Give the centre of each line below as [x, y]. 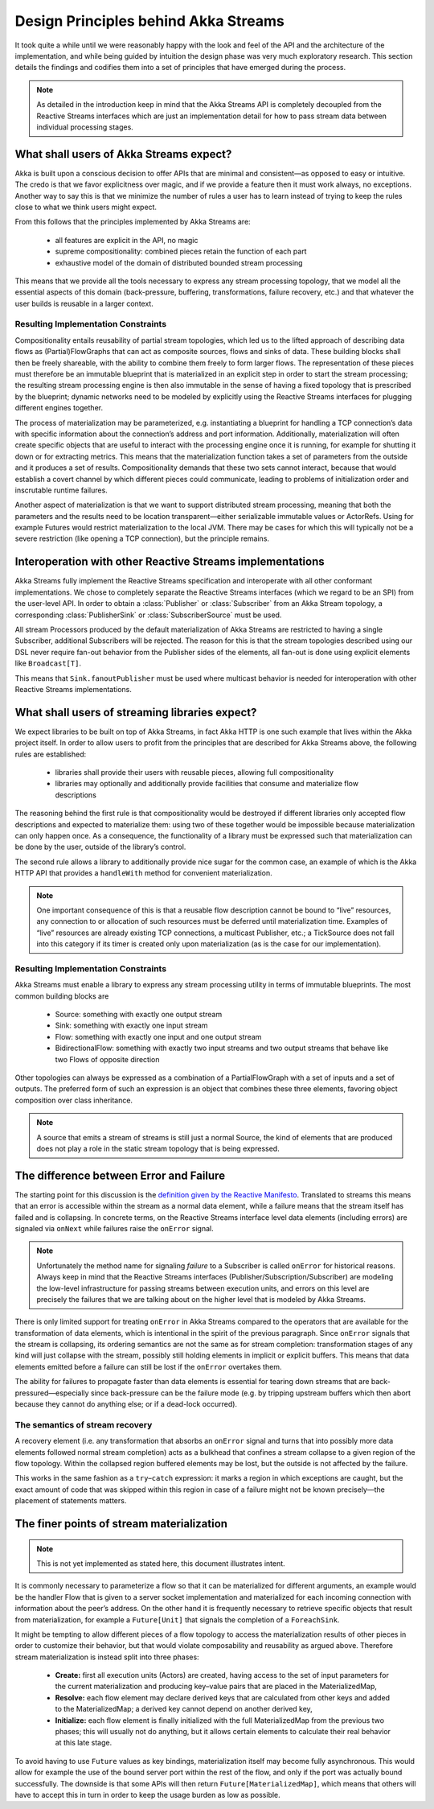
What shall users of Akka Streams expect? [123, 154]
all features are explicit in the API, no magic [127, 240]
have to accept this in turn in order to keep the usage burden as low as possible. [147, 1795]
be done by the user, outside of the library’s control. [100, 847]
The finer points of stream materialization [121, 1524]
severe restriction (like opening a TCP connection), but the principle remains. [142, 538]
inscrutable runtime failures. [61, 490]
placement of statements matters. [71, 1501]
